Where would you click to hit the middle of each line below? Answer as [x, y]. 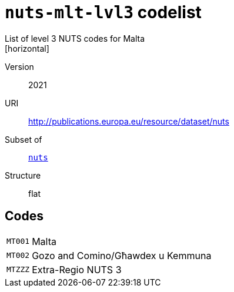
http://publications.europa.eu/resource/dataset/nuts [129, 121]
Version [19, 66]
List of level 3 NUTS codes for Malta [75, 38]
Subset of [24, 139]
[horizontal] [27, 48]
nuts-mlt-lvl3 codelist [103, 12]
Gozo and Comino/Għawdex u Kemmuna [122, 255]
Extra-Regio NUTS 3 [77, 269]
